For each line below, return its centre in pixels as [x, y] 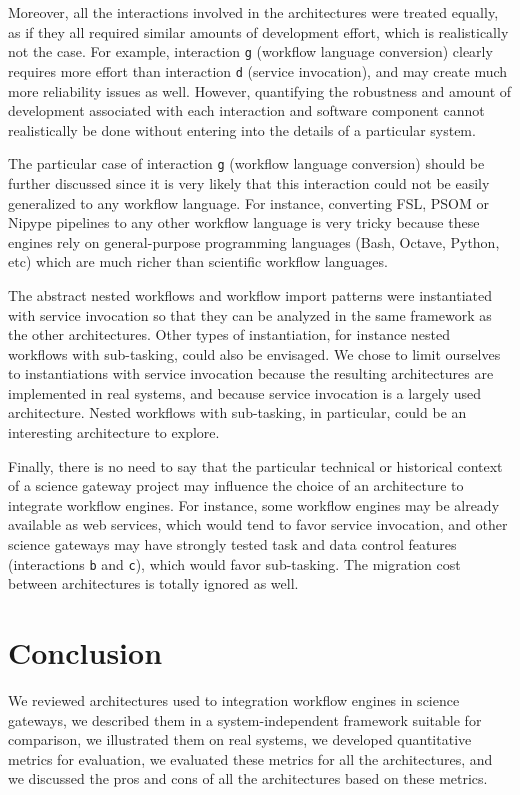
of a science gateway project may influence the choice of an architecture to [236, 485]
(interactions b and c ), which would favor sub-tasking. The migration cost [234, 563]
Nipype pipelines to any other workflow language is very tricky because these [244, 222]
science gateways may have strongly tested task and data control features [232, 544]
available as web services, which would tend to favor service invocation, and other [258, 524]
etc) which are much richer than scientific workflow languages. [198, 261]
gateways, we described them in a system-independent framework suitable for [245, 719]
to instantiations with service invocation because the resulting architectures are [251, 373]
